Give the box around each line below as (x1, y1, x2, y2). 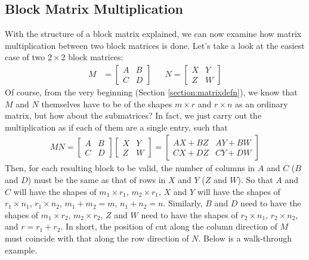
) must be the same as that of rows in (27, 174, 166, 186)
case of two (5, 51, 45, 63)
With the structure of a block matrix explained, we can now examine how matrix (5, 27, 302, 40)
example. (5, 243, 38, 256)
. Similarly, (163, 197, 203, 209)
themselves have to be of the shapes (41, 97, 172, 110)
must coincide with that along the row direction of (5, 231, 189, 244)
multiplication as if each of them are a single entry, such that (5, 120, 228, 133)
